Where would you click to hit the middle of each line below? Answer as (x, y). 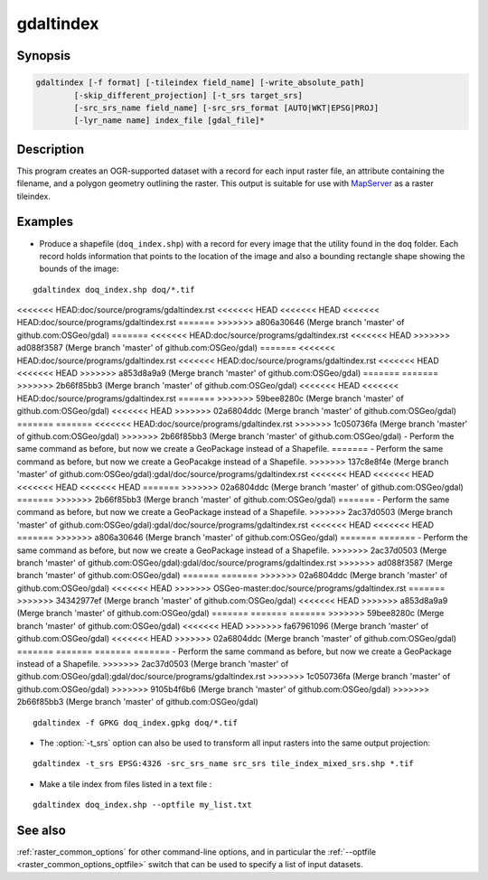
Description (51, 149)
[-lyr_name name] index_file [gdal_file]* (169, 121)
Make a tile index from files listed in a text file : (126, 784)
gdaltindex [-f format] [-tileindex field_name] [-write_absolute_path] (200, 83)
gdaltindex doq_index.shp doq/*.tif (114, 290)
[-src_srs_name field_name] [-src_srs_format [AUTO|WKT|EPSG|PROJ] (226, 108)
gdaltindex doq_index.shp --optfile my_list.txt (142, 805)
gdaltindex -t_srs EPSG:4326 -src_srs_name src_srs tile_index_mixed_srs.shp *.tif (224, 764)
